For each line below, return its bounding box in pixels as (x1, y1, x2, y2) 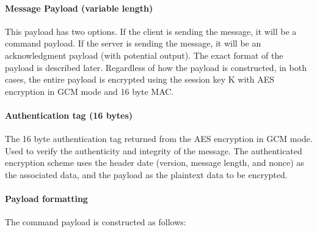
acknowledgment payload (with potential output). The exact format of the (5, 48, 283, 61)
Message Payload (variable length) (5, 1, 153, 14)
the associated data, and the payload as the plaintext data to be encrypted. (5, 168, 288, 181)
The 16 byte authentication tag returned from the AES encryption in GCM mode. (5, 132, 313, 145)
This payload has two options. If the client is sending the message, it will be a (5, 24, 297, 37)
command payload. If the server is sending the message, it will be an (5, 37, 261, 50)
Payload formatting (5, 192, 88, 205)
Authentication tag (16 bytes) (5, 108, 133, 121)
